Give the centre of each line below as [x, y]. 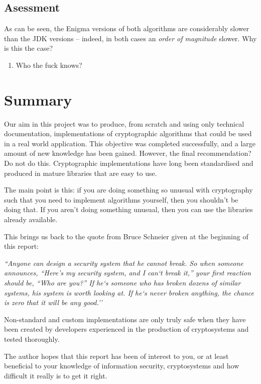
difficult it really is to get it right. [56, 375]
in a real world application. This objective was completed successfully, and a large [130, 143]
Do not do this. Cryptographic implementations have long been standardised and [129, 163]
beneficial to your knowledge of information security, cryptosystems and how [122, 366]
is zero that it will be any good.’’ [53, 302]
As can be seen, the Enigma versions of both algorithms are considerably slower [127, 28]
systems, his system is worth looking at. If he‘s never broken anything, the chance [129, 292]
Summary [38, 99]
